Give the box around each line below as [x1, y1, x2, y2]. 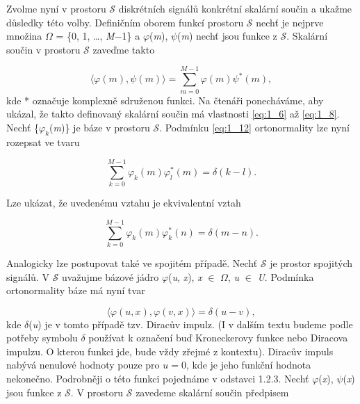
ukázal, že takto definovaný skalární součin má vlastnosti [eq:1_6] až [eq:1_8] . [6, 106, 340, 121]
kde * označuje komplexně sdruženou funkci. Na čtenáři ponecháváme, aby [6, 92, 324, 107]
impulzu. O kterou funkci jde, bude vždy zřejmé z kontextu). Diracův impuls [6, 344, 334, 358]
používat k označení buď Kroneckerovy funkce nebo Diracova [88, 330, 348, 345]
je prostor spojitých [270, 255, 353, 270]
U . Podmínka [257, 269, 314, 284]
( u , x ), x [168, 269, 202, 284]
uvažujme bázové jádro [62, 269, 159, 284]
